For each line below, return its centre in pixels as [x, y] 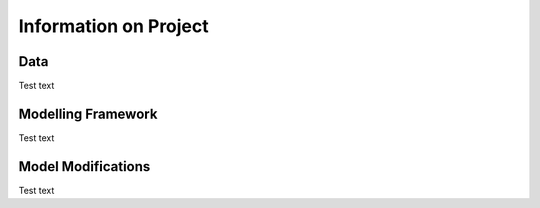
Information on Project [113, 26]
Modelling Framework [88, 113]
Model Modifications [84, 166]
